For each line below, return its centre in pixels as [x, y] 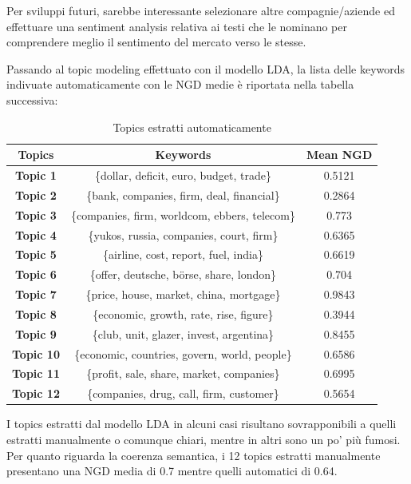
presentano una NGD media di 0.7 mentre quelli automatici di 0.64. [172, 471]
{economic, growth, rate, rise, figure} [183, 313]
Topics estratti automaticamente [192, 127]
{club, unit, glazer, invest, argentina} [183, 333]
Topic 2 [36, 194]
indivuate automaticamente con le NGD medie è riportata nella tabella [180, 84]
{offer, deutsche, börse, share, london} [183, 274]
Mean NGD [339, 155]
